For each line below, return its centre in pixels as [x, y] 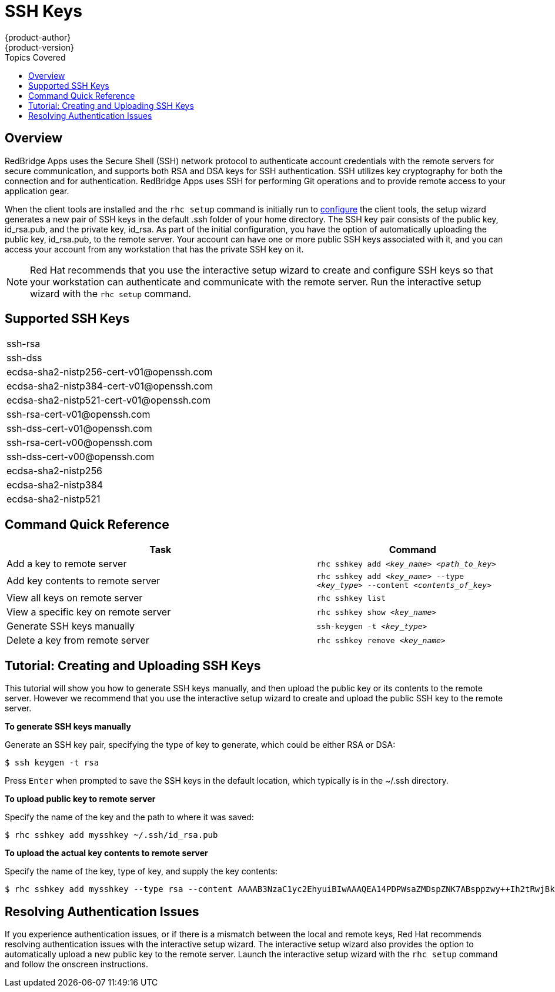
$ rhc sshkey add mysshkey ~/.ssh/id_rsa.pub [111, 835]
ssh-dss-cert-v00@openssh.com [81, 457]
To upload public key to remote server [80, 799]
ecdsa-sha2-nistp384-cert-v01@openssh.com [110, 386]
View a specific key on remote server [89, 612]
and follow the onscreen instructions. [76, 964]
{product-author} [38, 37]
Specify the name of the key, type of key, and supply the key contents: [141, 871]
